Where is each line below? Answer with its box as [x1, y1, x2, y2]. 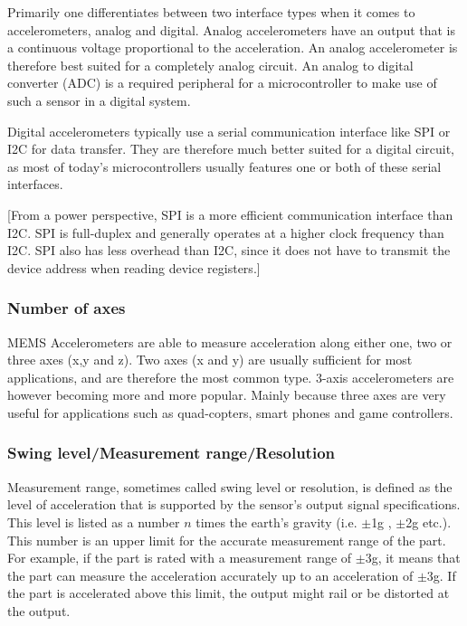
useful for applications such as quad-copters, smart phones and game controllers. [7, 403, 453, 422]
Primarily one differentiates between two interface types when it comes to [7, 3, 415, 21]
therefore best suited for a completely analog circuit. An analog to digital [7, 55, 414, 74]
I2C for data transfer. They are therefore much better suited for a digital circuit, [7, 139, 455, 158]
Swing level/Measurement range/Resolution [7, 441, 335, 464]
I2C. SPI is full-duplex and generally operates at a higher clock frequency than [7, 223, 444, 242]
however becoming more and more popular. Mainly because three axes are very [7, 385, 446, 404]
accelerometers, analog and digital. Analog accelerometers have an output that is [7, 20, 456, 39]
